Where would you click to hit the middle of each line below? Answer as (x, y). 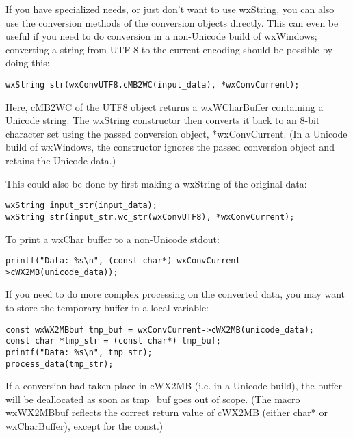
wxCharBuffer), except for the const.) (84, 426)
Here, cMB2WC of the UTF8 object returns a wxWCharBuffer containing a (165, 106)
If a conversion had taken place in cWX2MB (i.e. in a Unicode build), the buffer (174, 386)
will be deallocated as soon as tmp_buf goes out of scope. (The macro (153, 399)
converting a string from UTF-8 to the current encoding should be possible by (169, 49)
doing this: (28, 63)
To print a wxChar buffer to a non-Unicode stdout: (113, 239)
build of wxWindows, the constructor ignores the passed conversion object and (170, 147)
